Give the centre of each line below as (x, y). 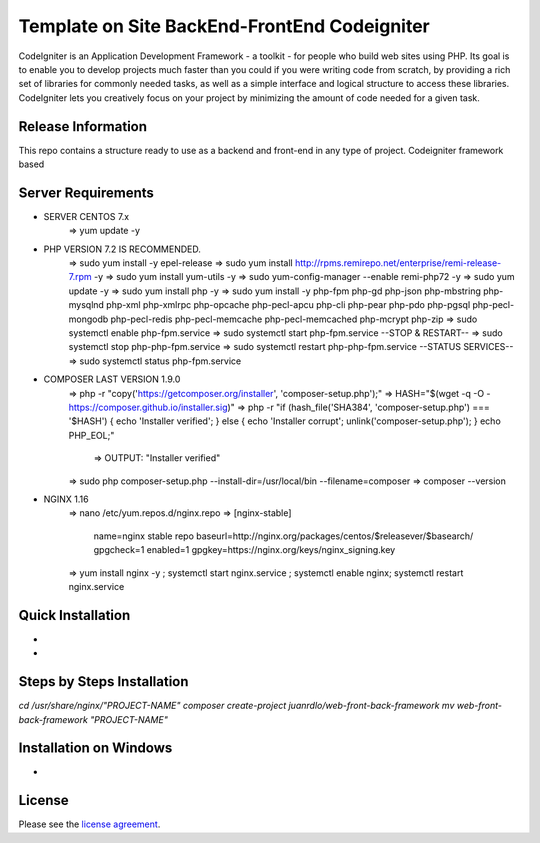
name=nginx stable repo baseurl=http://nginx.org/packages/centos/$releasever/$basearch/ (283, 536)
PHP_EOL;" (91, 435)
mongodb (88, 319)
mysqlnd (86, 305)
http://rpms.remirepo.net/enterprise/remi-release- (398, 263)
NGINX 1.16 (66, 499)
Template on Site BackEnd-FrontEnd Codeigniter (224, 26)
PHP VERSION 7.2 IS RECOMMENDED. (122, 249)
